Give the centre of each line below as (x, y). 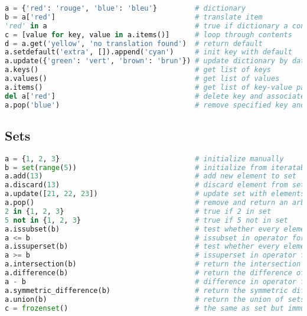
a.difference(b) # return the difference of (155, 273)
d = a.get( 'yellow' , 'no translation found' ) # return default (134, 43)
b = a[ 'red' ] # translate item (134, 17)
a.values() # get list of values (142, 79)
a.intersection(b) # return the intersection (153, 264)
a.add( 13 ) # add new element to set (151, 176)
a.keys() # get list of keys (138, 70)
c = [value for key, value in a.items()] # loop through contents (148, 35)
